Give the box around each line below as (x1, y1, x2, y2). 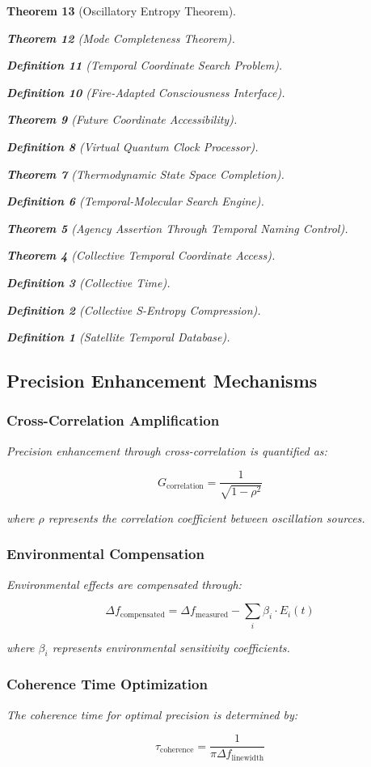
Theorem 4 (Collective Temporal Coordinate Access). (6, 247, 276, 264)
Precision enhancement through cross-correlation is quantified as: (6, 442, 327, 459)
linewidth (231, 753, 264, 762)
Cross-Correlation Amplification (6, 410, 220, 430)
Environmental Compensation (6, 544, 204, 564)
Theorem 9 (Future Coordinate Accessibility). (6, 111, 238, 128)
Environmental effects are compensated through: (6, 575, 242, 592)
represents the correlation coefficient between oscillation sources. (48, 509, 365, 526)
